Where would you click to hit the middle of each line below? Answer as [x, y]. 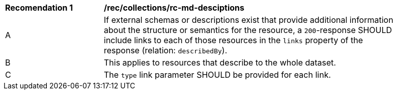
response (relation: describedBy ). [166, 50]
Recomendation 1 [39, 8]
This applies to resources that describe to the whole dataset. [220, 62]
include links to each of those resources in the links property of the [234, 40]
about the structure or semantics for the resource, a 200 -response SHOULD [248, 30]
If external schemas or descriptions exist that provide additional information [249, 20]
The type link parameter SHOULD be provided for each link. [218, 75]
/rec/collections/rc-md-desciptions [174, 8]
